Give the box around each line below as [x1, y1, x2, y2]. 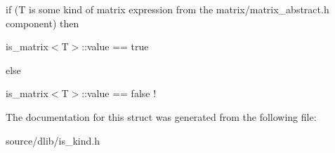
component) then [6, 15, 79, 30]
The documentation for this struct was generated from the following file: [6, 109, 317, 124]
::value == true [81, 39, 149, 54]
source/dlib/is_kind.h [6, 133, 100, 147]
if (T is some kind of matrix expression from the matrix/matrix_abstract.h [6, 2, 329, 16]
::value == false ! [81, 86, 157, 101]
